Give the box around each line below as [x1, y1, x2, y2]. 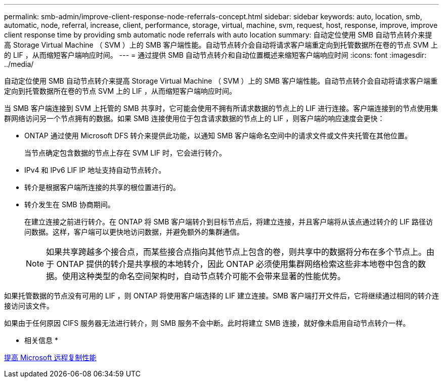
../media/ [4, 60, 34, 68]
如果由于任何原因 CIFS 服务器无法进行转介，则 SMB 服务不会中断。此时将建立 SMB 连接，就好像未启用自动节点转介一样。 [4, 319, 410, 327]
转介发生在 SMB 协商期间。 [24, 200, 115, 209]
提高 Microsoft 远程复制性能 [4, 353, 97, 362]
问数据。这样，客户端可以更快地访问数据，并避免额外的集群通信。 [24, 227, 244, 236]
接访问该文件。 [4, 301, 54, 310]
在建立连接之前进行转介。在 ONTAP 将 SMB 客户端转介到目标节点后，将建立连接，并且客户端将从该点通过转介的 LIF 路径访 [24, 217, 433, 226]
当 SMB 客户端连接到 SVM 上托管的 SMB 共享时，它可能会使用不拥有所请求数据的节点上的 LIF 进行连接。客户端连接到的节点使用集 [4, 104, 438, 112]
